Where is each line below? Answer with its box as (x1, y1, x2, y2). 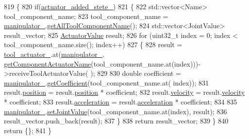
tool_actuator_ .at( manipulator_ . (4, 49, 105, 59)
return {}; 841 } (4, 125, 52, 135)
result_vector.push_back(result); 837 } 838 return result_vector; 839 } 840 (4, 116, 229, 126)
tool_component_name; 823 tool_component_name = (4, 11, 168, 21)
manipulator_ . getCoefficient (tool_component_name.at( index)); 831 (4, 77, 209, 87)
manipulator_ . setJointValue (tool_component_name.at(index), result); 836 (4, 106, 227, 116)
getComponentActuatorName (4, 58, 91, 69)
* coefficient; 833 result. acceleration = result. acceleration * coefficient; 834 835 (4, 96, 237, 106)
